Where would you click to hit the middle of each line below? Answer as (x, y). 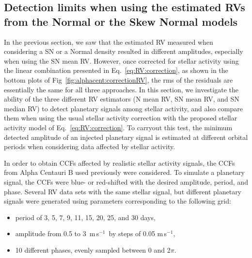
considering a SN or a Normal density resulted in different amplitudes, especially (124, 51)
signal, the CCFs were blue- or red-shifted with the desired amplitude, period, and (126, 181)
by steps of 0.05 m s (138, 233)
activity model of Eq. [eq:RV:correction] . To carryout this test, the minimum (118, 127)
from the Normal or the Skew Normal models (121, 21)
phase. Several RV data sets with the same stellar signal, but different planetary (123, 191)
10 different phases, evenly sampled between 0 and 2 (93, 249)
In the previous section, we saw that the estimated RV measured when (109, 42)
